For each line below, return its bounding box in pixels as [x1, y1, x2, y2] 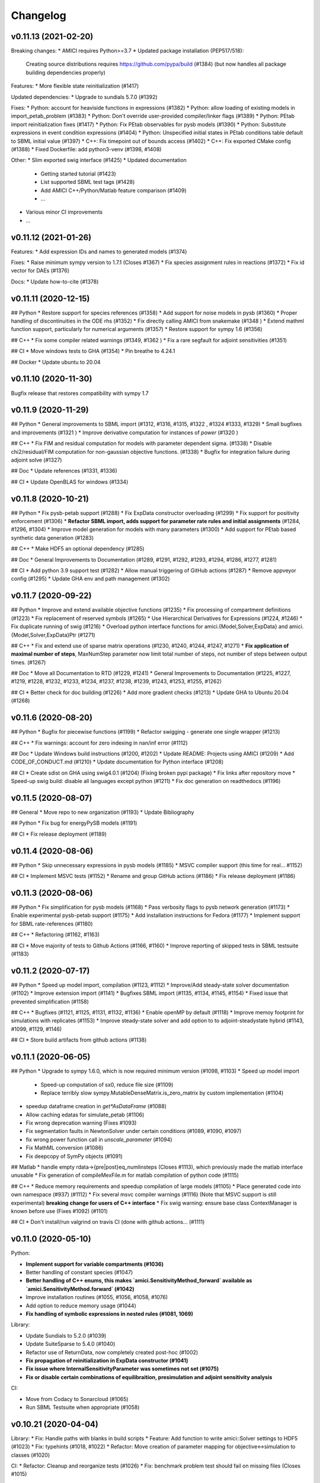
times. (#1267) [11, 658, 46, 666]
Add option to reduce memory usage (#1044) [25, 1302, 136, 1309]
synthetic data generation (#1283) [11, 534, 94, 541]
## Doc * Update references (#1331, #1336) [11, 467, 118, 475]
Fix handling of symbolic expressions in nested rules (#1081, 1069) [25, 1310, 194, 1317]
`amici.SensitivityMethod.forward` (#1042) [25, 1285, 135, 1293]
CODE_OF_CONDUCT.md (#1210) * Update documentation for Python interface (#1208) [11, 758, 224, 765]
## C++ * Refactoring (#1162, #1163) [11, 931, 100, 938]
